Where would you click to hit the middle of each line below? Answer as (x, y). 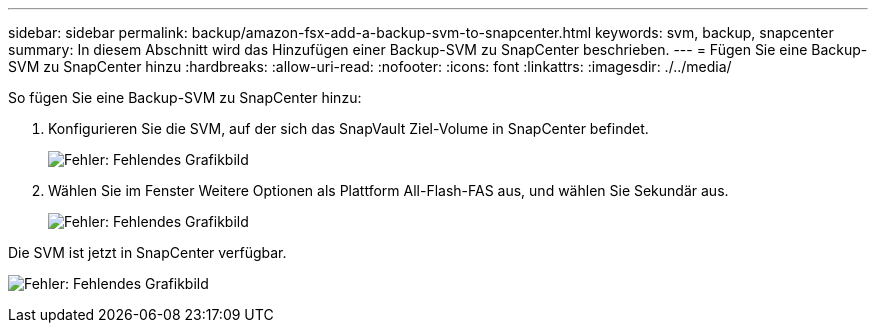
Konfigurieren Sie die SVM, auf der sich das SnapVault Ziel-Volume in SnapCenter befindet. (348, 128)
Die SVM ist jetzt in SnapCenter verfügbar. (147, 252)
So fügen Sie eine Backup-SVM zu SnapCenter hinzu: (185, 97)
